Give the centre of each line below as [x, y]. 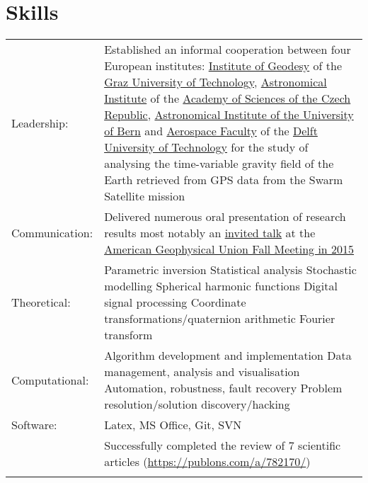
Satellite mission [145, 196]
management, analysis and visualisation [202, 372]
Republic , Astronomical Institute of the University [229, 115]
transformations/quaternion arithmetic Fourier [220, 319]
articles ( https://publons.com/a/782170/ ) [207, 462]
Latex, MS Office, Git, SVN [173, 425]
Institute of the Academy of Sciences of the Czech [228, 98]
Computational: [50, 380]
